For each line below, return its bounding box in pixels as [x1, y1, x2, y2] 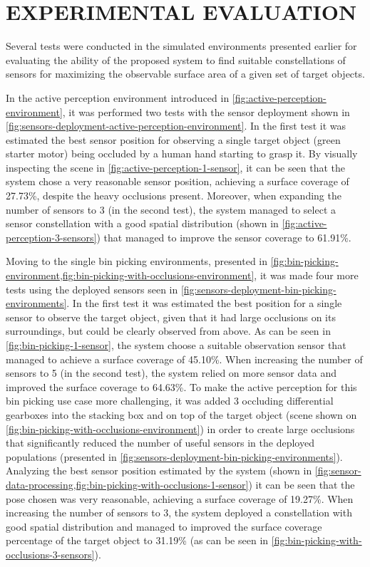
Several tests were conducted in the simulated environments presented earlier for [6, 38, 357, 53]
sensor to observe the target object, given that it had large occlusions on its [6, 309, 336, 324]
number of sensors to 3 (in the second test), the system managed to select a [6, 202, 336, 217]
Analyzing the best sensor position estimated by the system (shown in [6, 463, 312, 478]
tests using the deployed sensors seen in [6, 281, 178, 296]
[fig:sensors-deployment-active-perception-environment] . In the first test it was [6, 118, 346, 133]
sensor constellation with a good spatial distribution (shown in [6, 216, 279, 231]
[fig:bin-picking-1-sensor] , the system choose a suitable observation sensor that [6, 338, 346, 352]
